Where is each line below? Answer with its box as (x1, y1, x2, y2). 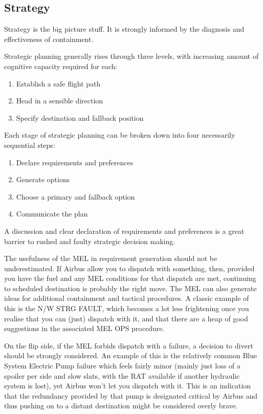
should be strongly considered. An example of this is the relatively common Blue (4, 350, 257, 361)
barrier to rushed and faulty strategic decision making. (4, 235, 176, 246)
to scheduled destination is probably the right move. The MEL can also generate (4, 282, 257, 293)
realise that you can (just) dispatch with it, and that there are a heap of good (4, 313, 248, 323)
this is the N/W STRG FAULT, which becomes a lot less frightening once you (4, 303, 249, 314)
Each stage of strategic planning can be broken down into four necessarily (4, 129, 235, 140)
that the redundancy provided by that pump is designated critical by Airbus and (4, 390, 258, 401)
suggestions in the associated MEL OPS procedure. (4, 323, 165, 334)
